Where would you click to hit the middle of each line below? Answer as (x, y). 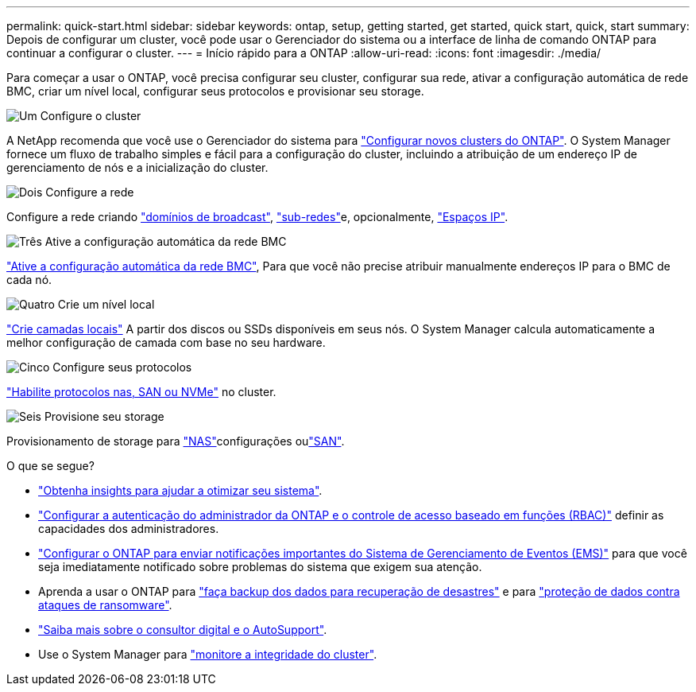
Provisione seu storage (104, 416)
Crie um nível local (106, 304)
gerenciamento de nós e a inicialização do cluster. (137, 167)
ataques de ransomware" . (105, 605)
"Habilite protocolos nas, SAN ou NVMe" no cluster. (141, 392)
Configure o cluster (91, 116)
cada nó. (29, 280)
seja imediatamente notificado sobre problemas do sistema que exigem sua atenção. (260, 567)
